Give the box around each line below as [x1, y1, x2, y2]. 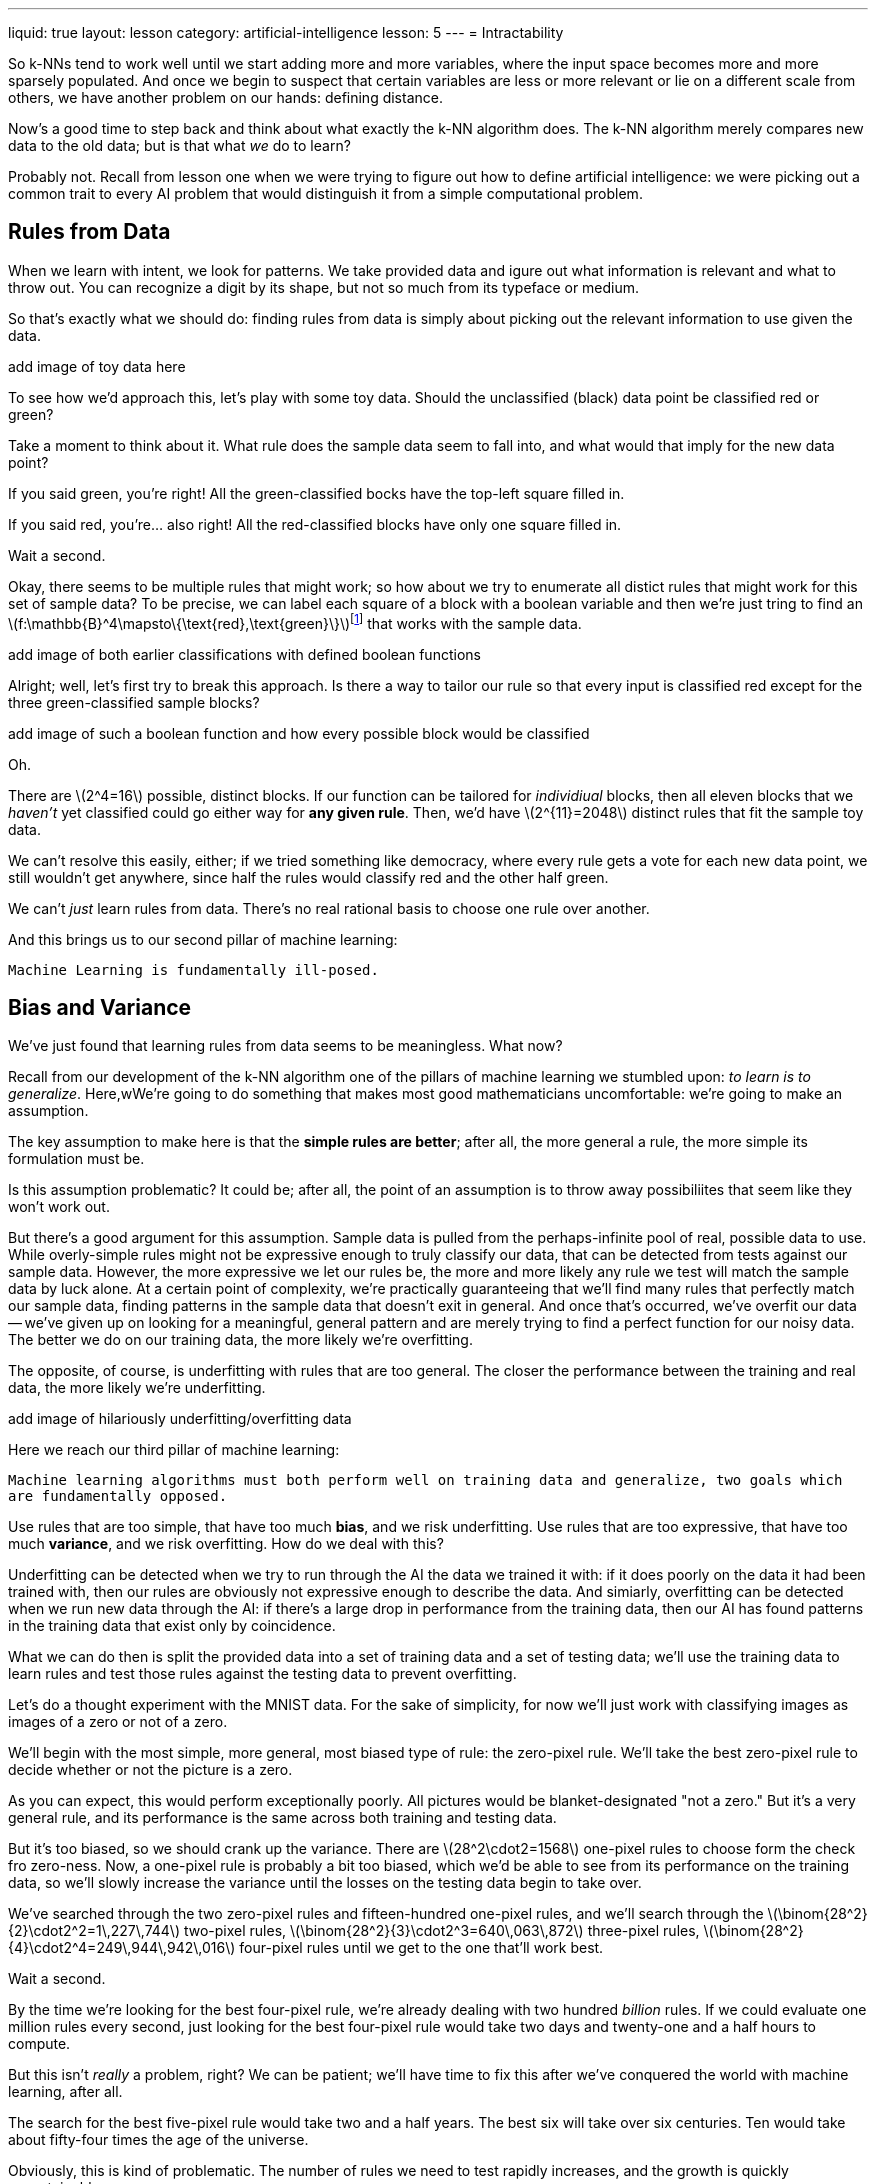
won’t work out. [8, 1198, 110, 1216]
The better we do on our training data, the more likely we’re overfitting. [8, 1331, 473, 1349]
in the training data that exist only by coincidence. [8, 1617, 336, 1635]
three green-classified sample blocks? [8, 693, 260, 711]
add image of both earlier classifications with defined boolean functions [8, 645, 481, 663]
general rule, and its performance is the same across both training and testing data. [8, 1809, 557, 1827]
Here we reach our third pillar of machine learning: [8, 1441, 340, 1459]
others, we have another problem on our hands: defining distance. [8, 89, 443, 106]
